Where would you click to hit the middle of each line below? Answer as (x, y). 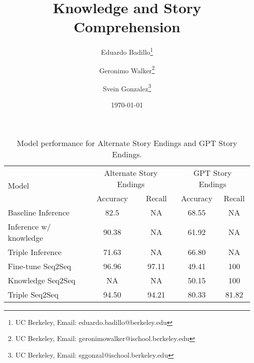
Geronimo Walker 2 (127, 69)
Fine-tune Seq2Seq (40, 266)
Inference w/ (30, 226)
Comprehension (127, 27)
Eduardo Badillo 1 (127, 51)
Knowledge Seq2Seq (42, 280)
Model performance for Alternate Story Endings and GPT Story (127, 143)
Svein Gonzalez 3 (127, 87)
